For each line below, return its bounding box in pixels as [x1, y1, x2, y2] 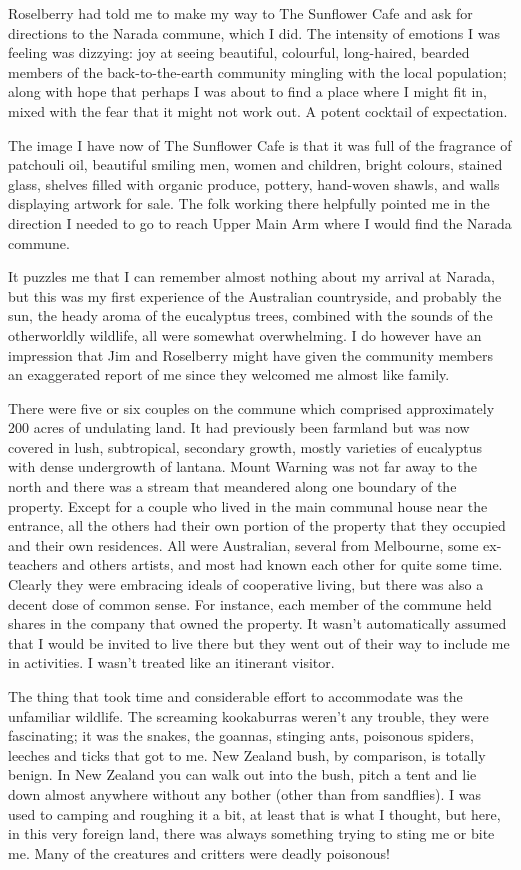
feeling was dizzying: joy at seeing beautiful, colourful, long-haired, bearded [8, 42, 470, 63]
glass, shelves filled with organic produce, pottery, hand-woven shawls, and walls [8, 173, 500, 194]
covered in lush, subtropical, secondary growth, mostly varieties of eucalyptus [8, 436, 482, 457]
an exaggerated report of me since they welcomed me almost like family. [8, 364, 450, 385]
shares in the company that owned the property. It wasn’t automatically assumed [8, 613, 507, 634]
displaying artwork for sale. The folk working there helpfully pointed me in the [8, 193, 490, 214]
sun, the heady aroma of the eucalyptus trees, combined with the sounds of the [8, 305, 493, 326]
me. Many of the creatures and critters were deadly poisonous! [8, 842, 390, 863]
